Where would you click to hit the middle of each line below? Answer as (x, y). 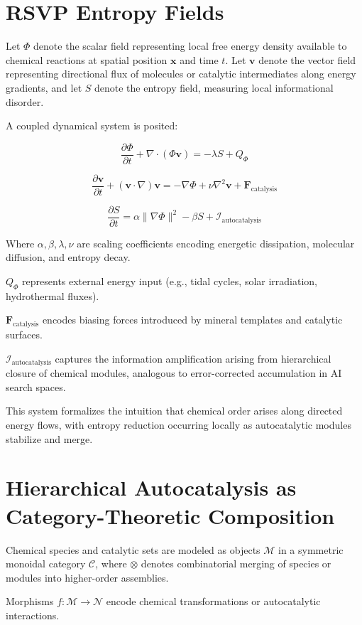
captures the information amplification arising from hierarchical (193, 358)
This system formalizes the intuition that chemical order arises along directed (174, 411)
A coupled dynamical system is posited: (92, 125)
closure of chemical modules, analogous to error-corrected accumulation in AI (174, 373)
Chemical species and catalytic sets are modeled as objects (133, 549)
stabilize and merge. (49, 438)
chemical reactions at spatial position (87, 59)
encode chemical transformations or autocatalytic (213, 601)
